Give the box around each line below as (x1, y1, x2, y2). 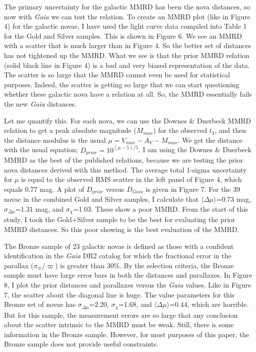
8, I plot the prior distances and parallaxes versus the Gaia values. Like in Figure (4, 280, 251, 290)
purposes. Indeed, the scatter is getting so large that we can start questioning (4, 79, 240, 89)
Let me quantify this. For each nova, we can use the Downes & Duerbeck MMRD (4, 115, 252, 125)
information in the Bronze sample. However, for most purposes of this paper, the (4, 329, 250, 339)
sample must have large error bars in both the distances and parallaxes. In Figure (4, 270, 253, 280)
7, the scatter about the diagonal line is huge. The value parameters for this (4, 289, 235, 299)
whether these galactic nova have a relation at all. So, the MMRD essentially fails (4, 89, 252, 99)
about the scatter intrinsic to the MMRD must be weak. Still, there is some (4, 319, 234, 330)
